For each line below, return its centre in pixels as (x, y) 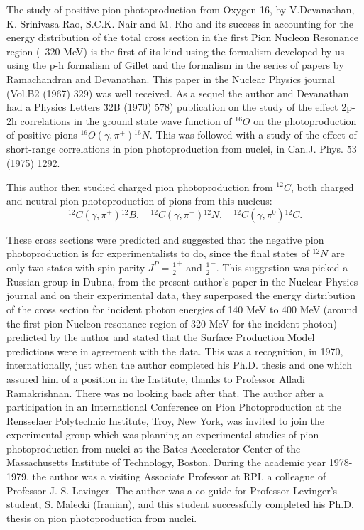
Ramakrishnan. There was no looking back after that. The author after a (165, 393)
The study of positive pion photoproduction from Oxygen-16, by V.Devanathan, (181, 9)
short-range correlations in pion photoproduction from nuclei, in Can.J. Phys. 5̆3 (182, 149)
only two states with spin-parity (76, 267)
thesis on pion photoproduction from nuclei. (102, 518)
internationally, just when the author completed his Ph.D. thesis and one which (179, 365)
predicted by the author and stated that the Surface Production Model (161, 337)
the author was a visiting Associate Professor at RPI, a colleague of (179, 476)
